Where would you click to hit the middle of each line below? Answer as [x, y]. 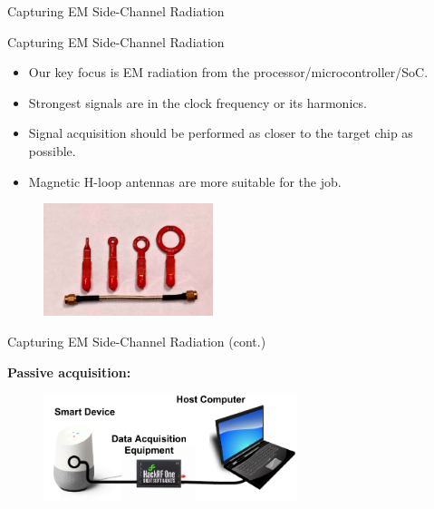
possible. [52, 150]
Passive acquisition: [69, 372]
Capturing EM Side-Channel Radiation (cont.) [137, 342]
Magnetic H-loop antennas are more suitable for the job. [185, 181]
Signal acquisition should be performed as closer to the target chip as [221, 133]
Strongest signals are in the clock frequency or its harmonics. [198, 102]
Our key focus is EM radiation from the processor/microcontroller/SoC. [228, 72]
